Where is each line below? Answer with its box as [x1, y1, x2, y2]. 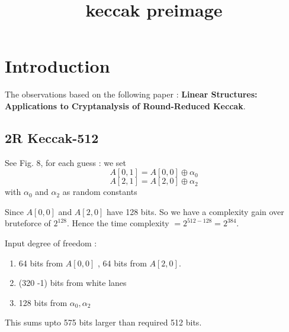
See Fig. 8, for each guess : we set [5, 156, 126, 168]
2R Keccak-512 [5, 128, 99, 147]
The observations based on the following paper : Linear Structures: [5, 88, 258, 100]
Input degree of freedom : [5, 237, 97, 249]
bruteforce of [5, 217, 51, 229]
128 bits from [18, 296, 68, 308]
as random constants [62, 185, 137, 198]
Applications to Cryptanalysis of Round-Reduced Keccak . [5, 99, 246, 112]
